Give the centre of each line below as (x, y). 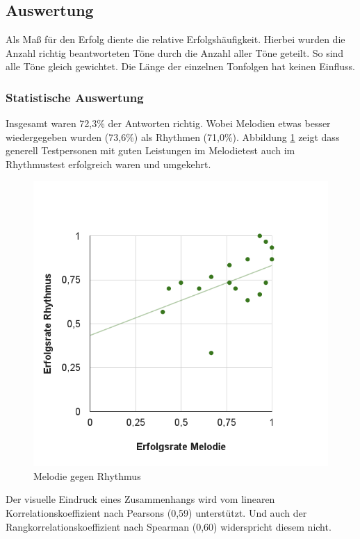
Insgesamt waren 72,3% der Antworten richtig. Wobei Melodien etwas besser (168, 123)
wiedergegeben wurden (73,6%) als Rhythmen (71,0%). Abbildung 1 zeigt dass (173, 136)
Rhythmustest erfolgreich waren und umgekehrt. (108, 164)
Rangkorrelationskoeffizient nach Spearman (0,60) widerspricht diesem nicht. (169, 526)
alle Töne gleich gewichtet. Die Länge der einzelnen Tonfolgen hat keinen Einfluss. (180, 66)
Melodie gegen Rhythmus (87, 475)
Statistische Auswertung (75, 97)
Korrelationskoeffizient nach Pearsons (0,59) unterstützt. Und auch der (156, 513)
